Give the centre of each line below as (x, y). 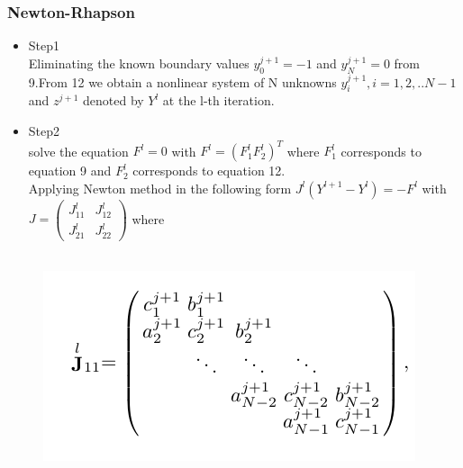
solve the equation (78, 151)
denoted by (113, 100)
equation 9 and (70, 171)
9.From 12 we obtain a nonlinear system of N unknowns (182, 81)
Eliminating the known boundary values (139, 63)
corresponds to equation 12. (209, 171)
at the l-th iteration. (218, 100)
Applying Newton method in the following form (160, 188)
